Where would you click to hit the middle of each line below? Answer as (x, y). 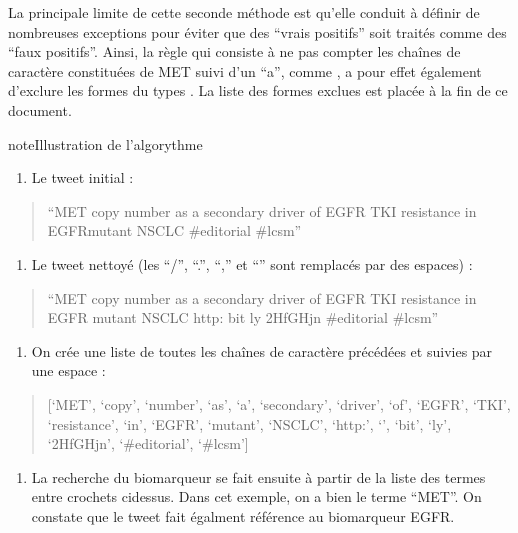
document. (40, 109)
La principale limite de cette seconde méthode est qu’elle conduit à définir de (244, 12)
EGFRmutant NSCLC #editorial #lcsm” (174, 230)
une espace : (68, 370)
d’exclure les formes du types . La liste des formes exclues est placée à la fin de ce (258, 90)
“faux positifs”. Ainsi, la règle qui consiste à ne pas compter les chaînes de (234, 51)
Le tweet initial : (82, 177)
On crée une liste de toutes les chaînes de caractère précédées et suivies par (262, 350)
